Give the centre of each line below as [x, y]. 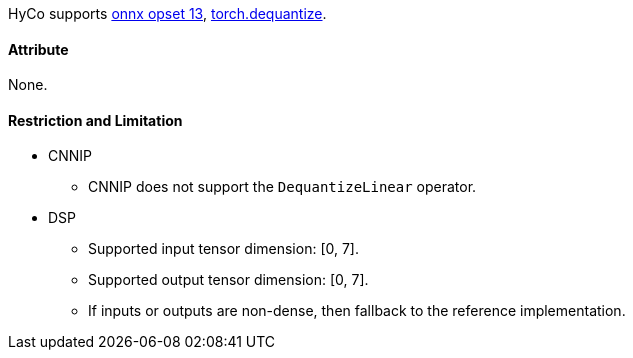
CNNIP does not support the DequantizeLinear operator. [282, 187]
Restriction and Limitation [95, 120]
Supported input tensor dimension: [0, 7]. [223, 249]
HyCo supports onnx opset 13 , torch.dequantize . [167, 13]
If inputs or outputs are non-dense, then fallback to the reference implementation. [357, 311]
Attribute [38, 49]
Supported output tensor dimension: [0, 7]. [228, 280]
